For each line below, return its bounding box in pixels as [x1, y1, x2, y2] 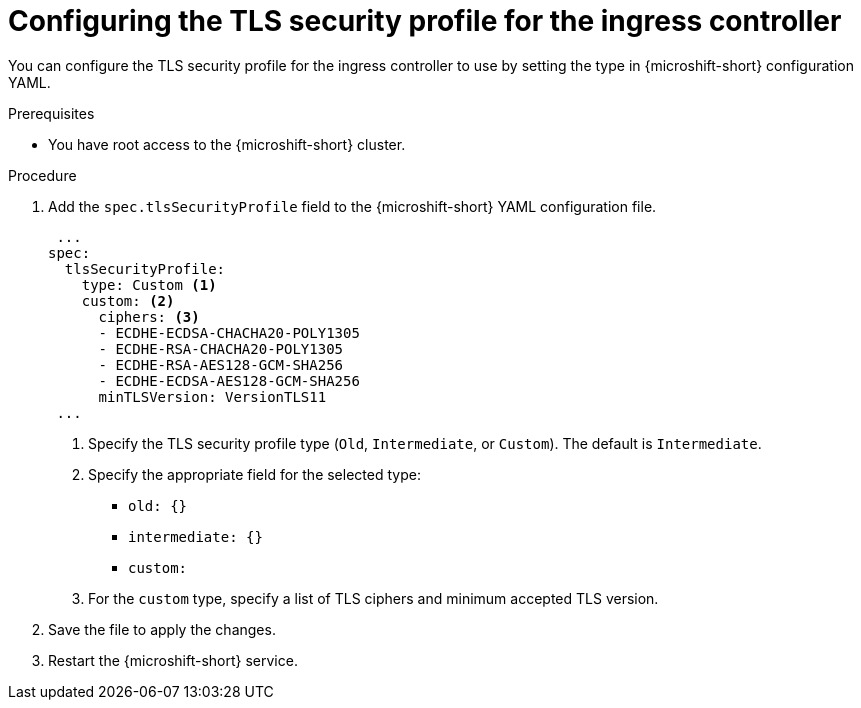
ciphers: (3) [98, 308, 200, 325]
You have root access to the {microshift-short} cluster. [48, 135, 406, 153]
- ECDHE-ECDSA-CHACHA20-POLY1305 [98, 324, 360, 341]
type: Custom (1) [81, 276, 217, 293]
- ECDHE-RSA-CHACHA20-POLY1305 [98, 340, 344, 357]
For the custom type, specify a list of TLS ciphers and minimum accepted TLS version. [88, 589, 659, 607]
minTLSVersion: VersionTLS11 [98, 388, 327, 405]
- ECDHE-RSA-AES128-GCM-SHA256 [98, 356, 344, 373]
